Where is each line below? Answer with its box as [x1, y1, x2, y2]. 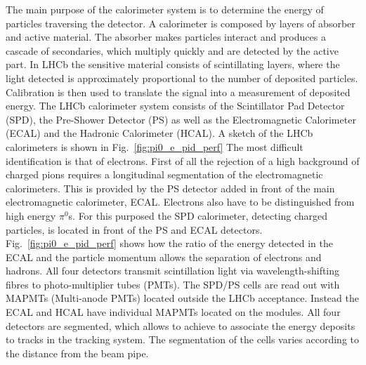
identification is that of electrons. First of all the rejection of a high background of [6, 153, 360, 168]
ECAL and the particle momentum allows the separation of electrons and [6, 249, 322, 264]
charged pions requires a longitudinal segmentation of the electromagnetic [6, 167, 323, 182]
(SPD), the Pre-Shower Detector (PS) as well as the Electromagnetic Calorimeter [6, 112, 356, 126]
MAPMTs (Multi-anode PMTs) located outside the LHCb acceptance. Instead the [6, 291, 359, 305]
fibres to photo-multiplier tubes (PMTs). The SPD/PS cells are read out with [6, 277, 340, 291]
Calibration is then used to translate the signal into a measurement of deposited [6, 84, 351, 99]
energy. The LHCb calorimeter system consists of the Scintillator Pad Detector [6, 98, 345, 113]
